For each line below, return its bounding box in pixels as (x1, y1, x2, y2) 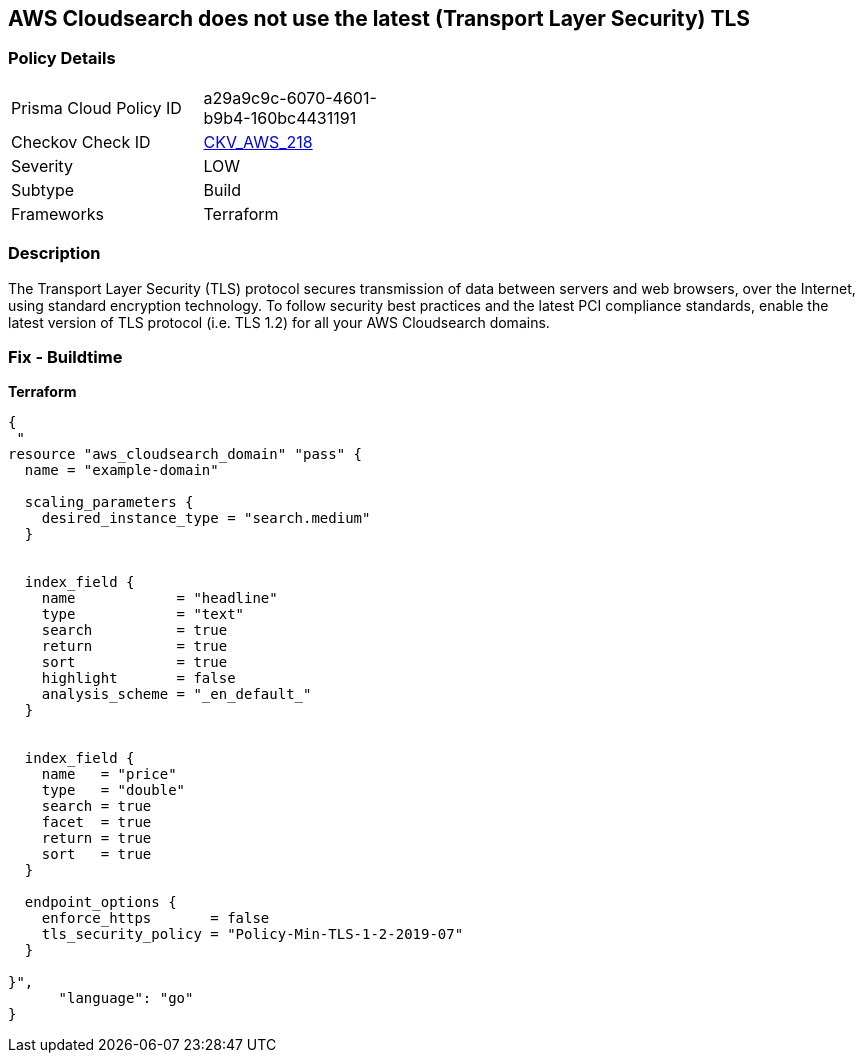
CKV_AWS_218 (203, 131, 313, 152)
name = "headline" (41, 590, 278, 607)
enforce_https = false (41, 910, 270, 927)
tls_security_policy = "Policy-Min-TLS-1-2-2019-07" (41, 926, 464, 943)
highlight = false (41, 670, 236, 687)
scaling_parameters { (24, 494, 194, 511)
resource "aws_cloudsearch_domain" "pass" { (8, 446, 363, 463)
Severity (11, 155, 73, 176)
